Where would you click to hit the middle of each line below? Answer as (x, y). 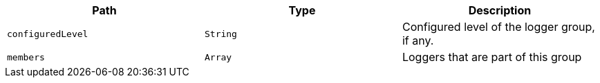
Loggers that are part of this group (492, 57)
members (26, 57)
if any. (418, 40)
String (221, 34)
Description (500, 10)
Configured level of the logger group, (498, 27)
